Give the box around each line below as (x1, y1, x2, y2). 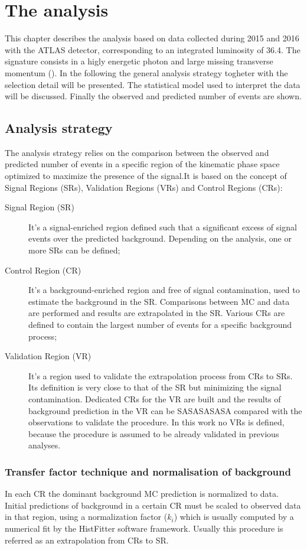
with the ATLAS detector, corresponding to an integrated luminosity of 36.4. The (5, 43, 301, 56)
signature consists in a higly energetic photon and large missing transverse (5, 55, 273, 67)
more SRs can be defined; (28, 244, 120, 256)
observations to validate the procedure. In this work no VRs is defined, (28, 416, 285, 428)
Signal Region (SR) (5, 201, 74, 213)
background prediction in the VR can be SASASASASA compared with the (28, 404, 302, 416)
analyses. (28, 439, 61, 451)
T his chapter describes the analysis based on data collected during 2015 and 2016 (5, 32, 299, 44)
